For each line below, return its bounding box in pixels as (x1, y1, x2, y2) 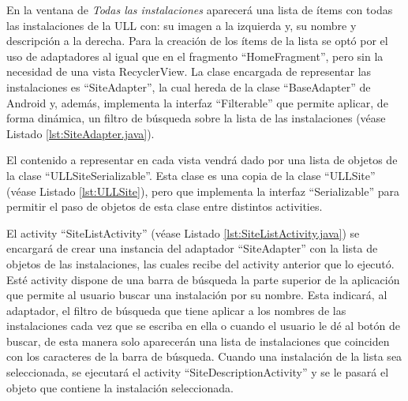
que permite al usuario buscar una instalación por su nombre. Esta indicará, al (6, 287, 387, 303)
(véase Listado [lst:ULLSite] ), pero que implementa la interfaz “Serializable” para (6, 182, 399, 199)
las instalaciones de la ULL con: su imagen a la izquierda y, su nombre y (6, 17, 357, 33)
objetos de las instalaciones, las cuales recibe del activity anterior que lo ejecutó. (6, 255, 395, 272)
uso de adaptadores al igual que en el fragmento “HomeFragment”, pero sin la (6, 47, 384, 64)
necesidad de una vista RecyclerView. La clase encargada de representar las (6, 63, 372, 80)
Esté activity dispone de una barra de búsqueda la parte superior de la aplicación (6, 271, 400, 287)
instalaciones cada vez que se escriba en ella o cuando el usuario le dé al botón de (6, 317, 400, 334)
